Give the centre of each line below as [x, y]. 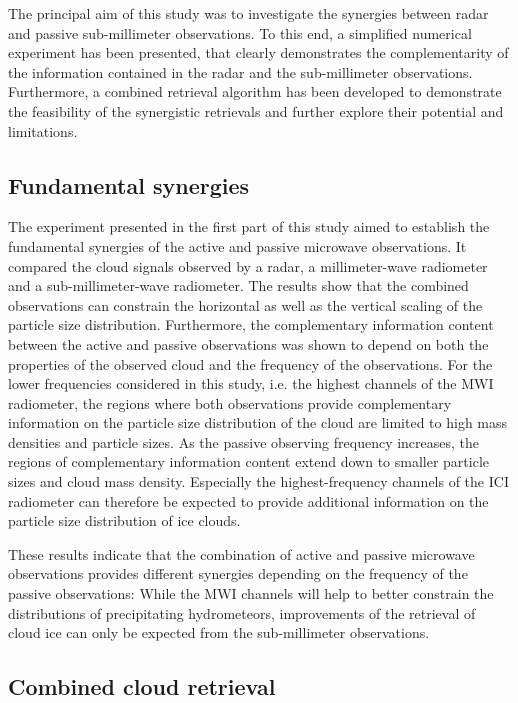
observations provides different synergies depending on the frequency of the [238, 573]
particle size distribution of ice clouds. [124, 520]
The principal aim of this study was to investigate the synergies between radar [248, 13]
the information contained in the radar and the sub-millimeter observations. [240, 71]
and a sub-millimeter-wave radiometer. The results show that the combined [238, 285]
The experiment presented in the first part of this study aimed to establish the [249, 226]
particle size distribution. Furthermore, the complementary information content [251, 324]
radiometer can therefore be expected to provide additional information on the [248, 500]
